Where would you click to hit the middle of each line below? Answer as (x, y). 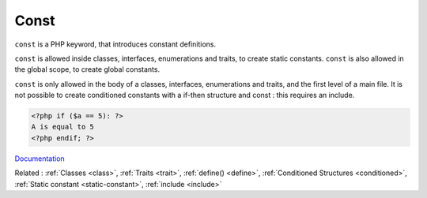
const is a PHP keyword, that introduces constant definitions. (115, 44)
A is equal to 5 (63, 127)
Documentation (40, 159)
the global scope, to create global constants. (87, 69)
